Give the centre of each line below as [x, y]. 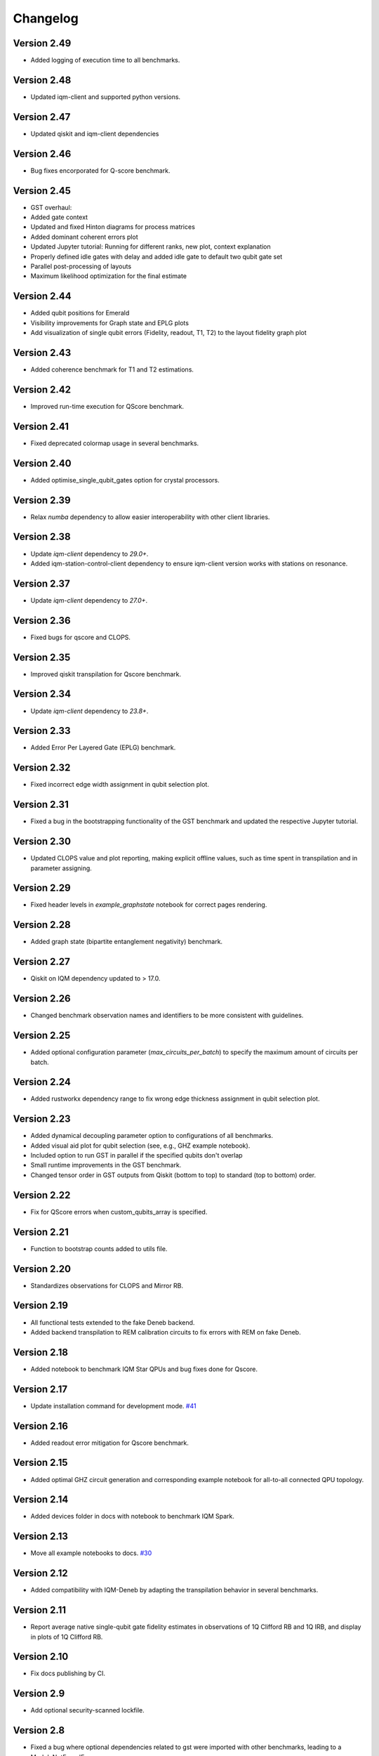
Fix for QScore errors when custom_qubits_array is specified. [119, 1212]
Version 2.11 [40, 1610]
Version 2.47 [42, 117]
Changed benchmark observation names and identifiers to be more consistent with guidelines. [167, 1016]
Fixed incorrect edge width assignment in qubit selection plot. [120, 785]
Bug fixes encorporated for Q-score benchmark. [100, 170]
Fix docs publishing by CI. [68, 1673]
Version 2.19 [40, 1305]
